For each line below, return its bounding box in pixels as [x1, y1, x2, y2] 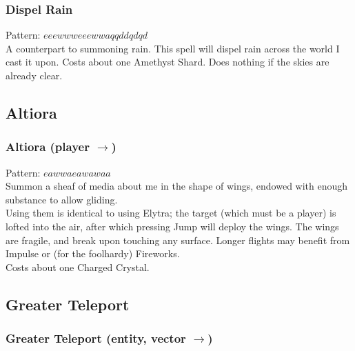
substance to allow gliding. [6, 192, 118, 206]
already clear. [6, 68, 63, 82]
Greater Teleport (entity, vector [6, 330, 186, 347]
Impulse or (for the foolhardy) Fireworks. [6, 246, 180, 261]
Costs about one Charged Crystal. [6, 259, 150, 274]
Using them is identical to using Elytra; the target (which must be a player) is [6, 205, 336, 220]
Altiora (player [6, 138, 90, 155]
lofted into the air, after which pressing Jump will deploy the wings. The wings [6, 219, 339, 233]
